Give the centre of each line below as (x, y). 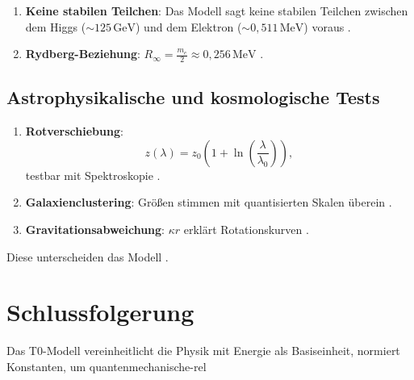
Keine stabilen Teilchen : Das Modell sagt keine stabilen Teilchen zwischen (217, 10)
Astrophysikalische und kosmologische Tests (193, 97)
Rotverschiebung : (74, 131)
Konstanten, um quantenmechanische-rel (107, 366)
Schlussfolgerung (100, 312)
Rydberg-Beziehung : (83, 54)
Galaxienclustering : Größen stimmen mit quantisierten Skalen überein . (209, 202)
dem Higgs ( (56, 26)
